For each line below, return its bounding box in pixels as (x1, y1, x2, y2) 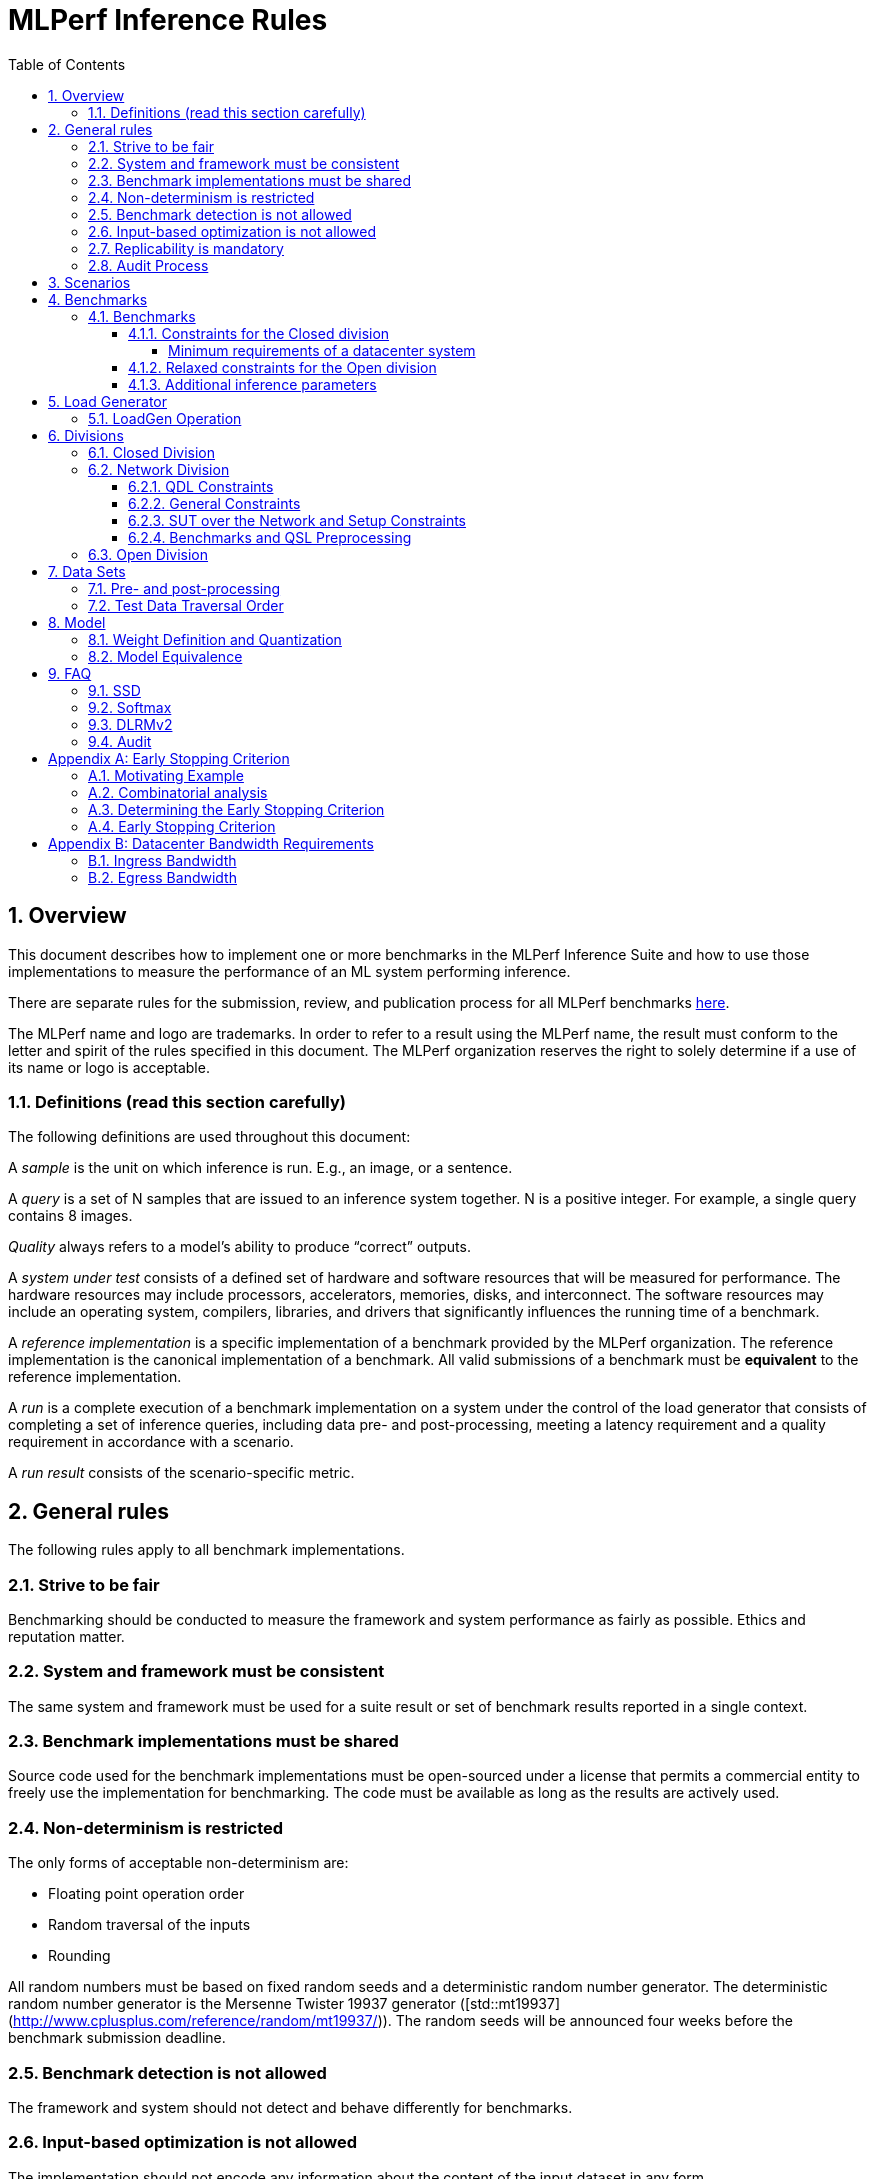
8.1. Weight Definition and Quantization (88, 630, 342, 648)
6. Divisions (48, 426, 124, 444)
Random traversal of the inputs (48, 1916, 251, 1934)
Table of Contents (8, 55, 126, 73)
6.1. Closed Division (88, 443, 215, 461)
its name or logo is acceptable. (8, 1058, 210, 1076)
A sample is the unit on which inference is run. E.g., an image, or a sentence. (8, 1159, 513, 1177)
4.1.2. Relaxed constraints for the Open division (128, 358, 437, 376)
